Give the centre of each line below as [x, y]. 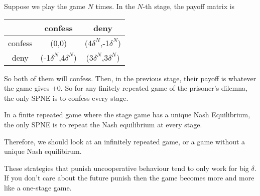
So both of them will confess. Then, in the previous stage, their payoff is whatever [130, 78]
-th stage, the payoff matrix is [189, 6]
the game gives [27, 88]
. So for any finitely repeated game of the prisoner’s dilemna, [154, 88]
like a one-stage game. [38, 187]
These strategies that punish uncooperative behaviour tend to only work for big [126, 168]
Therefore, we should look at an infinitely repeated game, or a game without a [125, 141]
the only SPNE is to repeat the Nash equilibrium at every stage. [103, 124]
